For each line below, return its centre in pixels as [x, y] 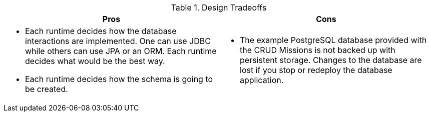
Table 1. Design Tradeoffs [219, 7]
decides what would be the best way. [95, 61]
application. [262, 80]
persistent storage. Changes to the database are [331, 60]
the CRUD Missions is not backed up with [318, 50]
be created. [47, 89]
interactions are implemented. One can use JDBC [118, 41]
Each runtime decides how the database [101, 31]
